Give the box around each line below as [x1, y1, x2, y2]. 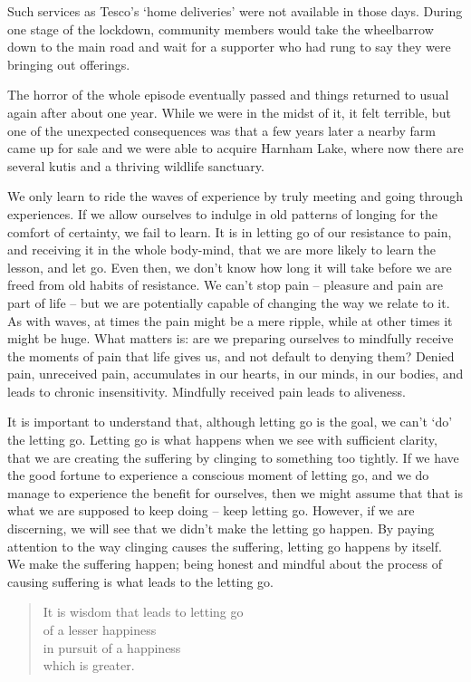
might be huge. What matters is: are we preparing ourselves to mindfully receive [7, 329, 454, 348]
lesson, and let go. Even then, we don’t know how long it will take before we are [7, 257, 452, 276]
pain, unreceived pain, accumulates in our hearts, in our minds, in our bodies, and [7, 364, 464, 383]
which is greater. [43, 656, 135, 675]
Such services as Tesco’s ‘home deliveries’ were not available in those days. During [7, 2, 463, 20]
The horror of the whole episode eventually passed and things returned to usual [7, 85, 449, 104]
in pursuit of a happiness [43, 638, 181, 657]
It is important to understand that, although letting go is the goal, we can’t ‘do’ [7, 412, 453, 431]
